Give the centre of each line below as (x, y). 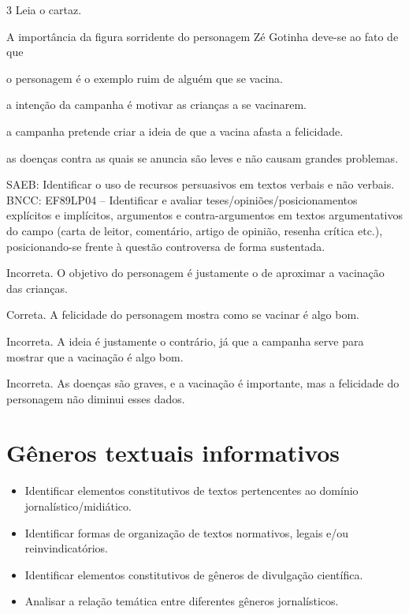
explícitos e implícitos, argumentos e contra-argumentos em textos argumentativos (205, 215)
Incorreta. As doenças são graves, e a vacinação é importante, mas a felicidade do (203, 383)
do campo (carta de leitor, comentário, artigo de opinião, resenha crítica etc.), (195, 230)
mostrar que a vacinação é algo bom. (95, 356)
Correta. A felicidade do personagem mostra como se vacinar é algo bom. (183, 314)
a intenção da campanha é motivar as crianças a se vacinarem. (157, 105)
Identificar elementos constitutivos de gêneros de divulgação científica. (194, 574)
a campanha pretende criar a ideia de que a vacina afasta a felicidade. (175, 131)
